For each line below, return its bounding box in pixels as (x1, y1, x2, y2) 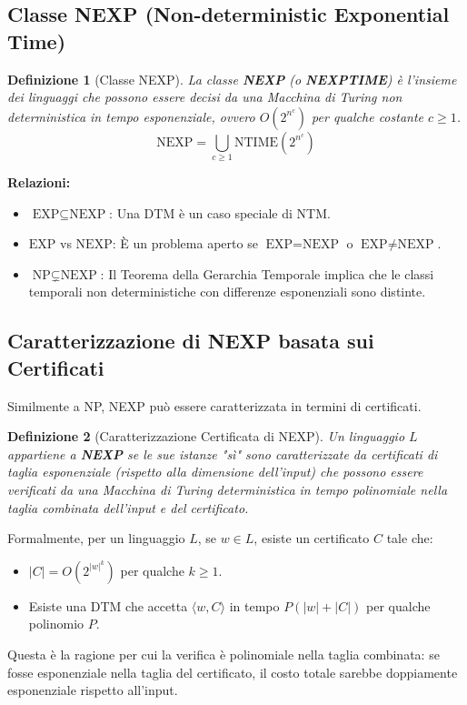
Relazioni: (7, 173, 71, 192)
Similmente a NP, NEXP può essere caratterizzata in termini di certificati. (7, 396, 422, 415)
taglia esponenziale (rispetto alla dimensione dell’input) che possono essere (7, 462, 423, 481)
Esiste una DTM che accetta (28, 596, 188, 615)
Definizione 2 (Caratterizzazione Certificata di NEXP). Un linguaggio (7, 427, 405, 446)
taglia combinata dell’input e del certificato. (7, 498, 249, 517)
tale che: (386, 529, 433, 548)
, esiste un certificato (253, 529, 370, 548)
